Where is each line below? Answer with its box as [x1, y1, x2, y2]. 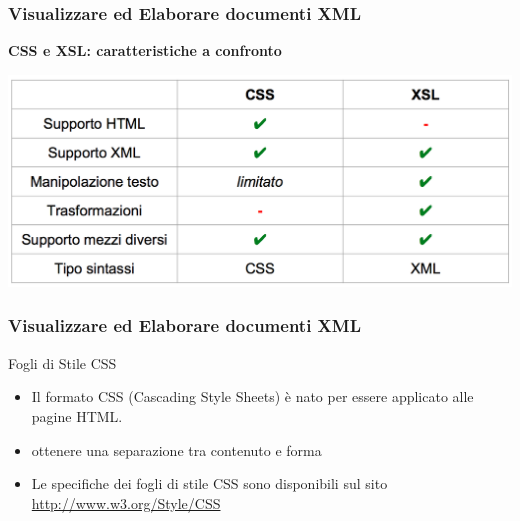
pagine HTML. [31, 405, 123, 426]
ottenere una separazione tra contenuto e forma [31, 439, 322, 460]
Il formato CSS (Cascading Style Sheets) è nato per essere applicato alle [31, 386, 474, 407]
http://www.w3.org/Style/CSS [31, 492, 221, 513]
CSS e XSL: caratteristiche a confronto [8, 40, 282, 61]
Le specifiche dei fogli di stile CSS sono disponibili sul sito [31, 473, 388, 494]
